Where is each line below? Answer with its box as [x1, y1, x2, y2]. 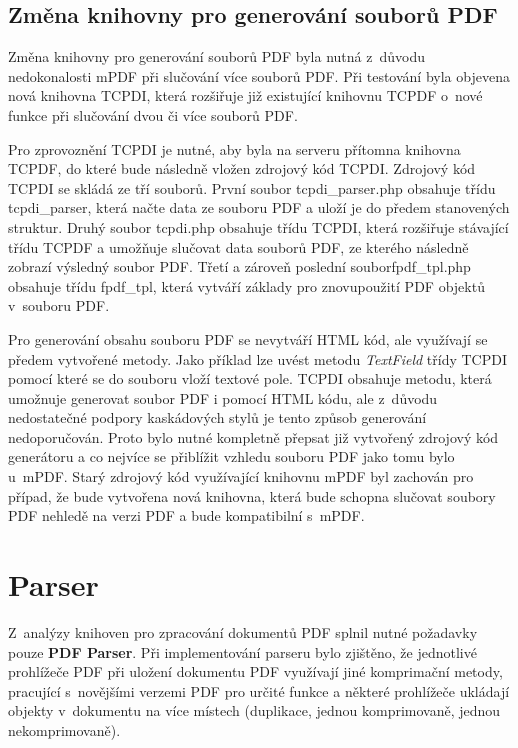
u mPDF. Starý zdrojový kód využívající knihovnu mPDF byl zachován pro [8, 466, 474, 487]
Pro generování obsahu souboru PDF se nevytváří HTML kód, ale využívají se [8, 328, 488, 349]
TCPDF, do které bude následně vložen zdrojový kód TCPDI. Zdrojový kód [8, 158, 476, 179]
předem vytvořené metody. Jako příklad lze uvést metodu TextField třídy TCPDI [8, 348, 507, 369]
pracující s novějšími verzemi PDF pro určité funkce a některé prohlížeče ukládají [8, 680, 510, 701]
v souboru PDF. [8, 295, 110, 316]
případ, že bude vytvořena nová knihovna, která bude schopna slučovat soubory [8, 485, 496, 506]
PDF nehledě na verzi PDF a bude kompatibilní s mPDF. [8, 505, 365, 526]
